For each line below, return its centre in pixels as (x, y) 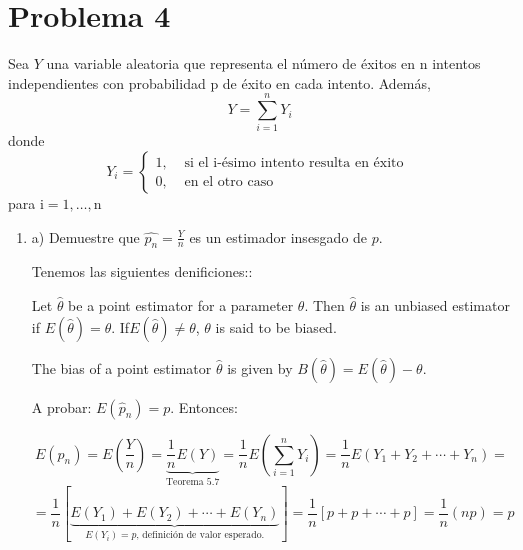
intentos (456, 63)
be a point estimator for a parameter (181, 305)
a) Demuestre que (85, 236)
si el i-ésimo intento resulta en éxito (294, 162)
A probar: (61, 406)
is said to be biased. (276, 326)
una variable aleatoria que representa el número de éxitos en (231, 63)
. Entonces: (204, 406)
